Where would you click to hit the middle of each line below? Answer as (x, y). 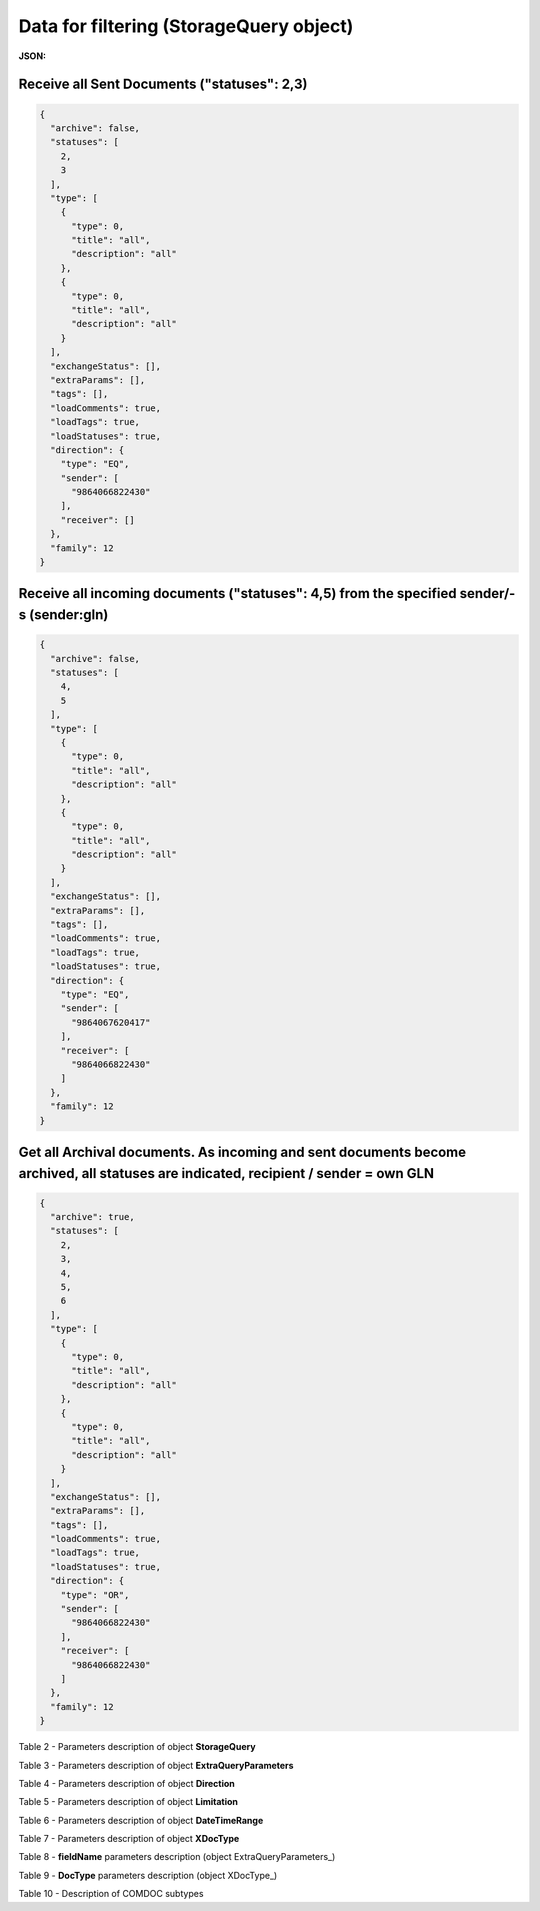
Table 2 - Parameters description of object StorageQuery (137, 1747)
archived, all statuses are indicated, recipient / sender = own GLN (226, 1173)
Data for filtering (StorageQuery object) (186, 26)
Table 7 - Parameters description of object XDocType (129, 1839)
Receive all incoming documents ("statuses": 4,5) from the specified (237, 593)
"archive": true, (92, 1217)
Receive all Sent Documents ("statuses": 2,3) (163, 84)
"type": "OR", (95, 1594)
